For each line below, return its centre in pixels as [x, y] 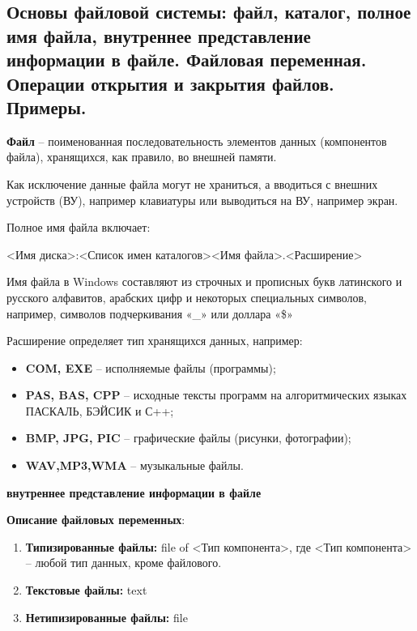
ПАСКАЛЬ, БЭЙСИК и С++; [100, 410]
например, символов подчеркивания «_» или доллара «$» [150, 313]
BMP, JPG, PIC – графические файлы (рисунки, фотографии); [188, 438]
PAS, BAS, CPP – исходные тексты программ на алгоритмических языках [216, 395]
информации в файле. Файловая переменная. [187, 60]
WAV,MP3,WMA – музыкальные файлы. [134, 465]
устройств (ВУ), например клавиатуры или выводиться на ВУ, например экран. [202, 200]
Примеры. [47, 107]
